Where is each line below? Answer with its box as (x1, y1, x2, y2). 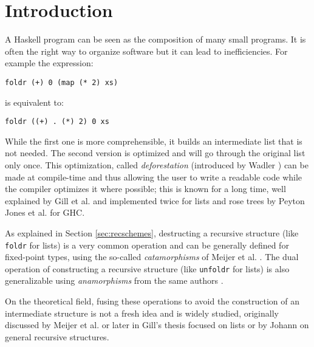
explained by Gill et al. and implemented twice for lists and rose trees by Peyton (5, 194, 305, 207)
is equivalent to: (5, 95, 64, 108)
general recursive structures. (5, 330, 109, 343)
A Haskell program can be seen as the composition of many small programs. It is (5, 33, 306, 46)
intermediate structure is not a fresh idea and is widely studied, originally (5, 306, 279, 319)
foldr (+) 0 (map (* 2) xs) (5, 78, 118, 87)
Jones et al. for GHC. (5, 206, 85, 219)
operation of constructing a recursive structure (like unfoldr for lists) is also (5, 262, 290, 275)
